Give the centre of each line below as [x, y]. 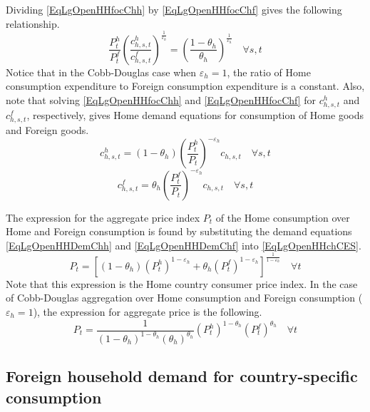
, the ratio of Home [269, 72]
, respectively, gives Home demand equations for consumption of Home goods [195, 114]
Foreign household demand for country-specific [182, 376]
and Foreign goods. [47, 130]
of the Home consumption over [283, 217]
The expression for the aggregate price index [103, 217]
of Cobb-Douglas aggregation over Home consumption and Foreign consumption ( [184, 298]
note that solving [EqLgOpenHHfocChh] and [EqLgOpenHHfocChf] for [161, 99]
